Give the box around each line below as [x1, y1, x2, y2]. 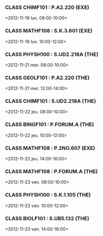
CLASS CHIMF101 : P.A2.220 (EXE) [5, 4, 90, 11]
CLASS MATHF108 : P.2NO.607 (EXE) [5, 145, 96, 151]
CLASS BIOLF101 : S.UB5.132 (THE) [5, 215, 89, 222]
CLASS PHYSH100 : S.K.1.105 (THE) [5, 191, 91, 198]
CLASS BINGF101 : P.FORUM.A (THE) [5, 121, 94, 128]
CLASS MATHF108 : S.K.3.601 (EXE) [5, 28, 93, 34]
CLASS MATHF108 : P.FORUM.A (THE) [5, 168, 98, 175]
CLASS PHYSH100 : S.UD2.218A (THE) [5, 51, 99, 58]
